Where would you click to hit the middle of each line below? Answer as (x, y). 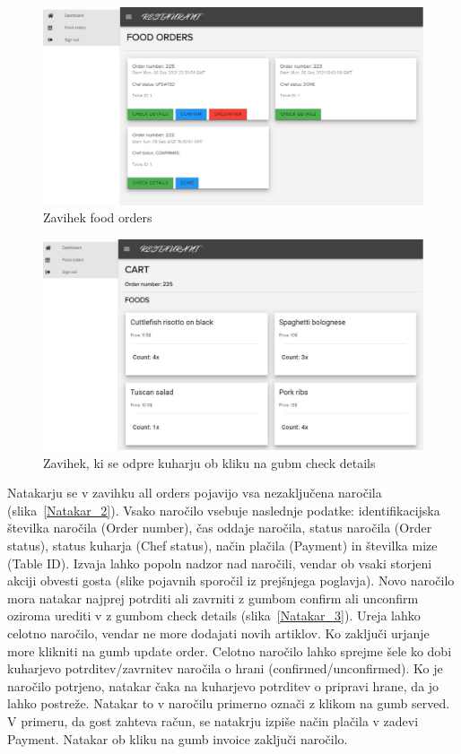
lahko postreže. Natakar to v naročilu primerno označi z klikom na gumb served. (229, 703)
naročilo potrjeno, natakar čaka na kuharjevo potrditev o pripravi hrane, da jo (223, 685)
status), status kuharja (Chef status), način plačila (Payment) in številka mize (222, 546)
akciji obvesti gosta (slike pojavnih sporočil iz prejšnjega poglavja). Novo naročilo (231, 581)
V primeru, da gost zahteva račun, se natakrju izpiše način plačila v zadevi (213, 720)
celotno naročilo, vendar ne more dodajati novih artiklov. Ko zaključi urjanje (218, 633)
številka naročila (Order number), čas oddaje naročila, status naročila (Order (220, 528)
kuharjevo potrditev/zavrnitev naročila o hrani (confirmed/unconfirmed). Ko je (225, 668)
